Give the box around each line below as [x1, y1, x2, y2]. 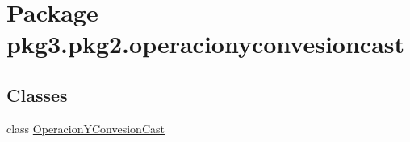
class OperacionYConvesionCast [6, 120, 165, 136]
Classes [6, 82, 68, 107]
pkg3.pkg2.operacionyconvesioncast [6, 27, 405, 60]
